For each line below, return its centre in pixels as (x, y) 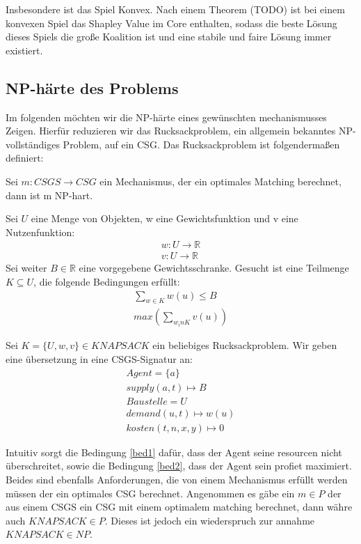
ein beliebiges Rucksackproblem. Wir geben (245, 345)
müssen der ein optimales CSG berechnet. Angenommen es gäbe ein (150, 493)
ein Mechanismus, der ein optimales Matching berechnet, (220, 181)
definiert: (25, 158)
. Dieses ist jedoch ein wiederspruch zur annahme (210, 520)
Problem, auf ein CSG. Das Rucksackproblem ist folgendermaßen (201, 144)
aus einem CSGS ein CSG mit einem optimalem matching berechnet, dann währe (179, 507)
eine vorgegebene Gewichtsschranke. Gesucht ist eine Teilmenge (214, 268)
